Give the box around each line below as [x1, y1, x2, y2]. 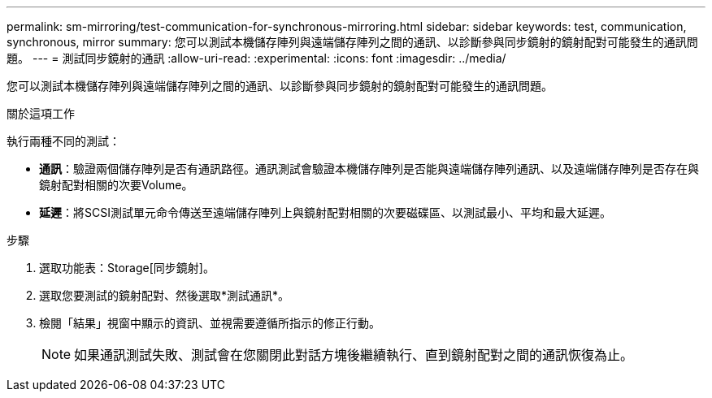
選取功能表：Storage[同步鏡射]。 [39, 261, 215, 275]
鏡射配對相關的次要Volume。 [39, 178, 193, 192]
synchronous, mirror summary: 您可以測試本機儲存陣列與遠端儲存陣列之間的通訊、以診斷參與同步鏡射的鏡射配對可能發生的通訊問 [7, 35, 698, 49]
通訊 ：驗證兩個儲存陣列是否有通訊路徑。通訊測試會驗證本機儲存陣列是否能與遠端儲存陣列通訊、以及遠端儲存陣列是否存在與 [39, 162, 699, 175]
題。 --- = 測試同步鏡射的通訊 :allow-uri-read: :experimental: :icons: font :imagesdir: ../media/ [7, 51, 506, 65]
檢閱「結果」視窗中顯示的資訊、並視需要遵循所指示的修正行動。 [39, 316, 380, 330]
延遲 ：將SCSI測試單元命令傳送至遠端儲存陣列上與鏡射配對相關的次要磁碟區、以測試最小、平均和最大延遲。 [39, 205, 611, 219]
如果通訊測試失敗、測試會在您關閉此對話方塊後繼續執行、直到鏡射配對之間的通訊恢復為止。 [74, 347, 634, 363]
